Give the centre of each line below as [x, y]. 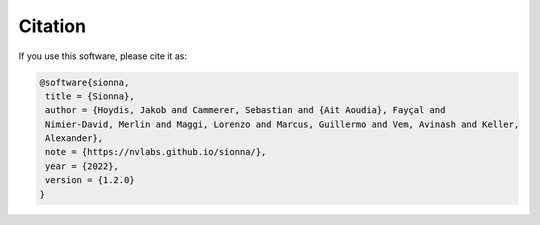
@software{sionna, [84, 82]
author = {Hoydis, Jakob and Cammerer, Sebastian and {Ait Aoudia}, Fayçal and [245, 110]
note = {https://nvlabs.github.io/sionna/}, [156, 152]
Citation [52, 26]
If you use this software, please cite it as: [102, 56]
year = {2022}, [82, 166]
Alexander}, [74, 138]
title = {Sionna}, [90, 96]
